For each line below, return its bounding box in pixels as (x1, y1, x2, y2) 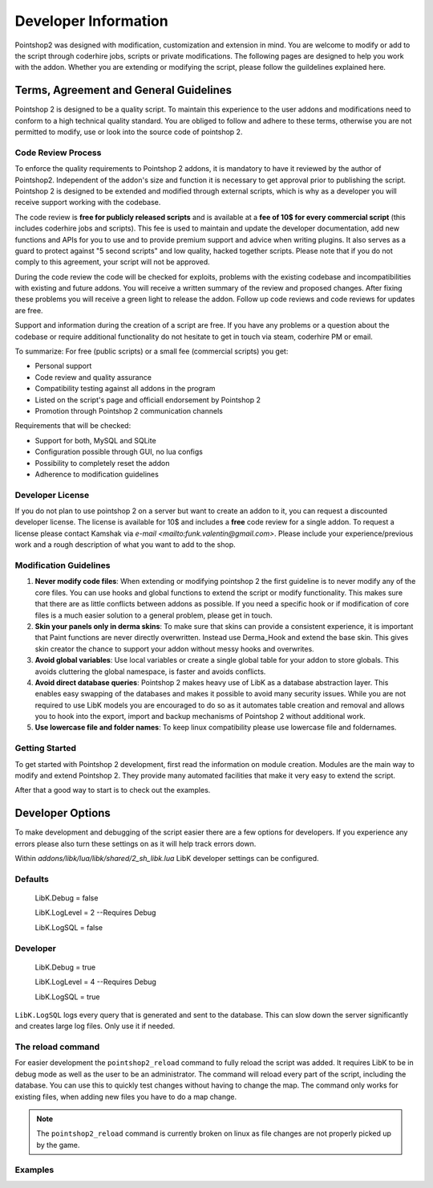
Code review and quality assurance (34, 372, 152, 382)
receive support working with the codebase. (14, 198, 161, 207)
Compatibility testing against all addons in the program (34, 384, 216, 394)
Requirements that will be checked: (14, 421, 132, 431)
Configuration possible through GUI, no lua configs (34, 447, 204, 457)
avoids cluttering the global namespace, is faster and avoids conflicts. (34, 667, 266, 676)
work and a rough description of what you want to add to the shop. (14, 540, 236, 549)
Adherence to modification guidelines (34, 469, 160, 479)
